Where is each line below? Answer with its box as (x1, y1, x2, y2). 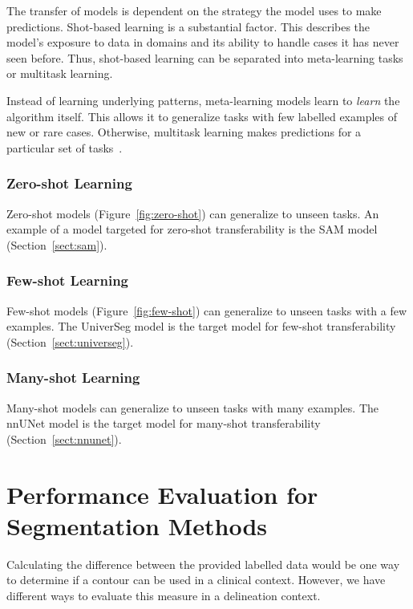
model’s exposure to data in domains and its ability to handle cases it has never (6, 34, 399, 51)
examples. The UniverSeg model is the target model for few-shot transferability (6, 318, 396, 335)
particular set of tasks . (6, 139, 123, 156)
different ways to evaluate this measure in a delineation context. (6, 587, 321, 603)
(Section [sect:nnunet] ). (6, 430, 122, 447)
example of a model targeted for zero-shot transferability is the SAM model (6, 221, 378, 238)
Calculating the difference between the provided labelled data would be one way (6, 555, 400, 572)
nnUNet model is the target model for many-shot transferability (6, 415, 321, 432)
